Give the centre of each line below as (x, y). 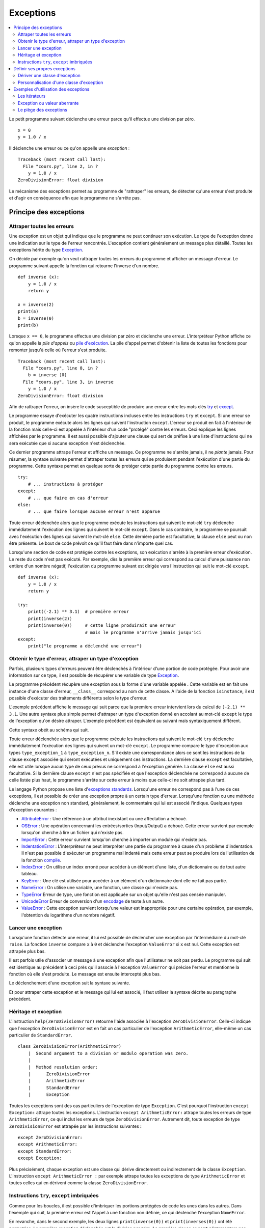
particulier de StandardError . (40, 1035)
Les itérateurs (32, 96)
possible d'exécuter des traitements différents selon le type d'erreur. (78, 698)
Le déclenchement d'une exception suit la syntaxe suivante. (69, 983)
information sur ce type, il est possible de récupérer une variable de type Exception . (94, 675)
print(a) (28, 311)
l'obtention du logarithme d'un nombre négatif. (68, 915)
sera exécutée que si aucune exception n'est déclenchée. (67, 443)
